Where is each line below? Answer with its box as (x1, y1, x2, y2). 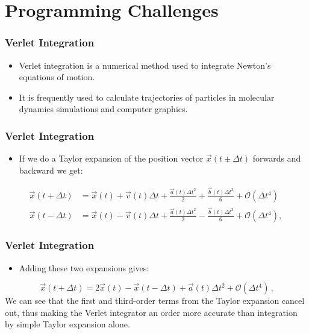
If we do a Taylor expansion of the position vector (19, 152, 204, 165)
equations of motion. (19, 71, 95, 83)
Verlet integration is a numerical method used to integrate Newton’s (19, 58, 271, 71)
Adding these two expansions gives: (19, 261, 149, 274)
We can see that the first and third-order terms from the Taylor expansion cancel (5, 294, 305, 307)
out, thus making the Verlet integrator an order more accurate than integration (5, 306, 298, 318)
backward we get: (19, 163, 83, 176)
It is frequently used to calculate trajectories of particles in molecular (19, 90, 275, 103)
